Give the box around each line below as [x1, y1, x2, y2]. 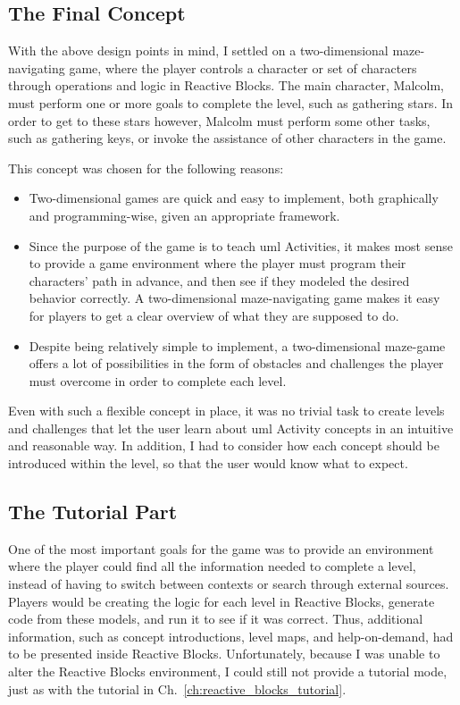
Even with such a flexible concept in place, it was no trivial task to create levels [8, 401, 445, 420]
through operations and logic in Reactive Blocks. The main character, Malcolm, [8, 76, 444, 95]
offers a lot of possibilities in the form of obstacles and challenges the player [29, 354, 444, 373]
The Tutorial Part [8, 498, 178, 525]
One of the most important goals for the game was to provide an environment [8, 539, 434, 558]
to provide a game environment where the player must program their [29, 254, 406, 273]
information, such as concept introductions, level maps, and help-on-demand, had [8, 626, 454, 645]
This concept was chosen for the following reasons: [8, 158, 284, 177]
